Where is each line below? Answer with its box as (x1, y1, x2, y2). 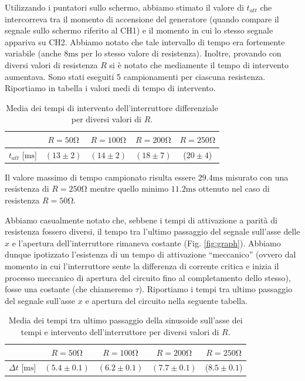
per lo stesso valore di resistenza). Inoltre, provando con (81, 47, 282, 59)
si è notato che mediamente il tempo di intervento (109, 58, 289, 71)
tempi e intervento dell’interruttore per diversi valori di (21, 326, 219, 337)
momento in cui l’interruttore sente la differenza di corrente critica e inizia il (5, 260, 279, 272)
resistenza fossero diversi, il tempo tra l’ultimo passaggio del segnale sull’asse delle (5, 225, 300, 238)
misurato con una (225, 171, 289, 183)
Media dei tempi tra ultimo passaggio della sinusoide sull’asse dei (8, 314, 243, 326)
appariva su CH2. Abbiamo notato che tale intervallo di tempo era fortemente (5, 35, 285, 48)
